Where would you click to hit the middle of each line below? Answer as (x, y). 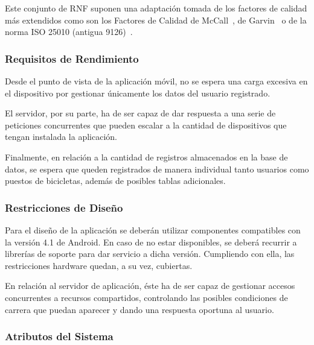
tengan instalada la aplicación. (61, 137)
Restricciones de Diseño (64, 207)
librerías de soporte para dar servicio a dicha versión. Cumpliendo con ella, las (150, 254)
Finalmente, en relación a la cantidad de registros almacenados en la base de (146, 157)
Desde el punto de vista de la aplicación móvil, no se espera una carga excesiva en (156, 81)
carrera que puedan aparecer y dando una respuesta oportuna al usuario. (139, 309)
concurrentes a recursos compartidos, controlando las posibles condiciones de (146, 297)
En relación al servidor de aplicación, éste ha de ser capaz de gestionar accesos (150, 286)
